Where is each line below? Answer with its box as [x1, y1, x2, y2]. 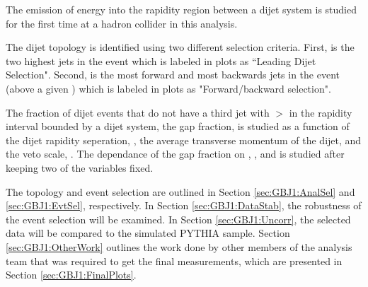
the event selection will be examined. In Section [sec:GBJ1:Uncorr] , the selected [6, 211, 351, 226]
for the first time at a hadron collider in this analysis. [6, 16, 238, 30]
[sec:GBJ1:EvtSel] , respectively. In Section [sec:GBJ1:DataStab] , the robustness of [6, 198, 362, 213]
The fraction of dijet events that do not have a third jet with [6, 105, 270, 119]
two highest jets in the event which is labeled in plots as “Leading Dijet [6, 53, 316, 68]
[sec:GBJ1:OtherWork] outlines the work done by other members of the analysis [6, 239, 352, 254]
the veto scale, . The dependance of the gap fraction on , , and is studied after [6, 146, 345, 161]
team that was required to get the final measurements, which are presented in [6, 253, 343, 268]
